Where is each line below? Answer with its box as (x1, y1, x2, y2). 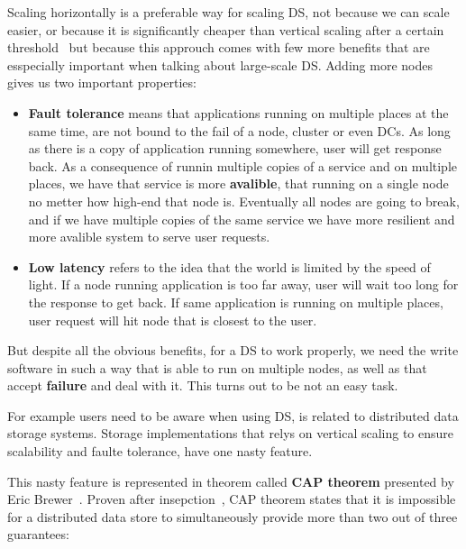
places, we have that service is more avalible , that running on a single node (28, 174, 449, 193)
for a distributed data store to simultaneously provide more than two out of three (7, 507, 458, 526)
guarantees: (7, 525, 69, 544)
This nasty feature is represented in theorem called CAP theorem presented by (7, 471, 454, 490)
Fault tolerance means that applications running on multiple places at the (28, 103, 449, 122)
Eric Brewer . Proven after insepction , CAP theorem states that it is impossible (7, 490, 456, 508)
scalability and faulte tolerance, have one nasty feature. (7, 442, 313, 461)
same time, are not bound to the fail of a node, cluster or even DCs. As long (28, 121, 451, 140)
